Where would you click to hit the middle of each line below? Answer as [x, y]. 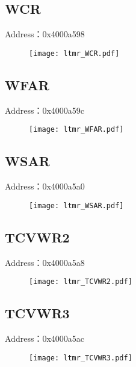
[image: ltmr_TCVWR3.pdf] [81, 358]
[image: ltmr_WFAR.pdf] [76, 130]
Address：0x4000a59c [45, 110]
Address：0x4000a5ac [45, 338]
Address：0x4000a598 [45, 34]
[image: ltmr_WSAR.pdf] [76, 205]
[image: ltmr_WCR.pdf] [74, 53]
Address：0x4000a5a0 [45, 186]
